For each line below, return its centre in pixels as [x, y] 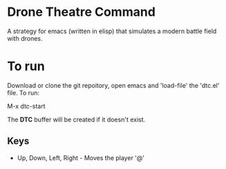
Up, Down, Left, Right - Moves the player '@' [81, 158]
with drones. [25, 38]
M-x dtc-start [26, 106]
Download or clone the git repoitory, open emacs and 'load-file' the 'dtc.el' [113, 85]
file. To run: [23, 92]
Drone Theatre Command [81, 12]
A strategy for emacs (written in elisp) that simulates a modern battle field [112, 31]
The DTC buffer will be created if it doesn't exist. [76, 119]
